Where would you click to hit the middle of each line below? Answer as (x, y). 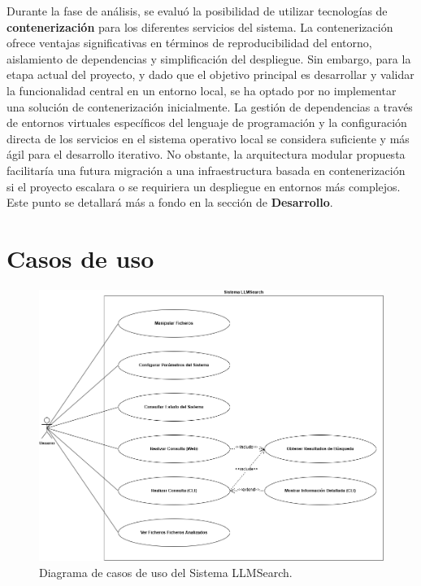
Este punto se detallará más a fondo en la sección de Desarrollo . (170, 202)
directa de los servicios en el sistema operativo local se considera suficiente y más (208, 138)
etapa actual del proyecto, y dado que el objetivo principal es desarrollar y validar (210, 74)
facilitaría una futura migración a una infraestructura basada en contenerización (206, 170)
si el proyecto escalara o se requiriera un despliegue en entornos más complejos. (204, 186)
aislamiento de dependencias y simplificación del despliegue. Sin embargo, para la (209, 58)
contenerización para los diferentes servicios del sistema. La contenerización (200, 26)
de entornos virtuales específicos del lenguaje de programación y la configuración (207, 122)
